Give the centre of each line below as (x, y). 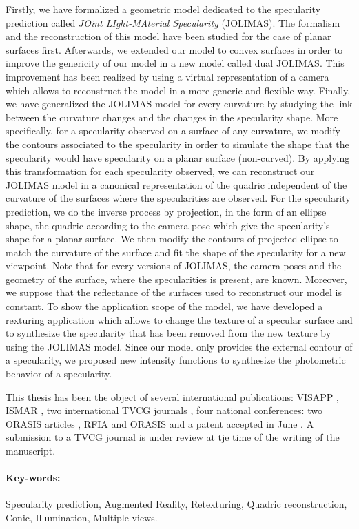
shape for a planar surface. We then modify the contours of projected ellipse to (172, 239)
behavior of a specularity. (59, 374)
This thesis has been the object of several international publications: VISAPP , (172, 396)
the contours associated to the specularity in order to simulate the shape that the (177, 144)
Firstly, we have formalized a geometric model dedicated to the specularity (163, 9)
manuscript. (31, 450)
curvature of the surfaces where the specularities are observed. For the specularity (178, 198)
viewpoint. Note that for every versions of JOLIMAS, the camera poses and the (174, 266)
